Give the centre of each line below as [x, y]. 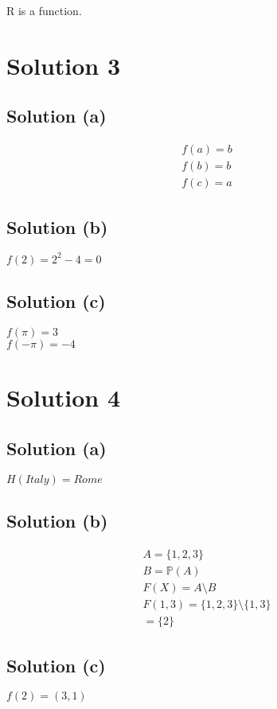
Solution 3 [64, 65]
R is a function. [44, 10]
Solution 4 [64, 397]
